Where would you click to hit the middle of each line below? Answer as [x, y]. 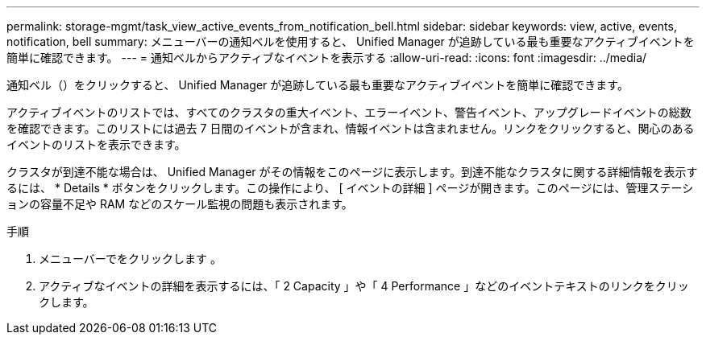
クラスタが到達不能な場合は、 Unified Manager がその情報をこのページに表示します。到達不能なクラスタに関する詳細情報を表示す [352, 172]
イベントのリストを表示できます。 [96, 144]
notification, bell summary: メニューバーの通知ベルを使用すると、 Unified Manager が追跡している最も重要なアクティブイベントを [351, 41]
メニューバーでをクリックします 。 [130, 259]
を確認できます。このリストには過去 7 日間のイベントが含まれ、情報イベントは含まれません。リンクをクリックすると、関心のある [351, 128]
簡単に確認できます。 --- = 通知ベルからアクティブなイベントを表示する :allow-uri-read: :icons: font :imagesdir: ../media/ [327, 58]
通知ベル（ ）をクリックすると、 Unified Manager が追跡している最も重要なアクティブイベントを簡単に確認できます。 [318, 85]
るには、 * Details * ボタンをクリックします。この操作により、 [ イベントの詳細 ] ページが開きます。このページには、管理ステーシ [350, 188]
